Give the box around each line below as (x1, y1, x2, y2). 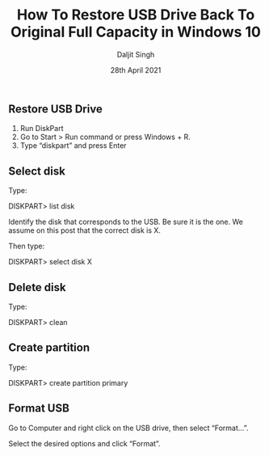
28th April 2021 (110, 65, 162, 74)
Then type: (8, 241, 45, 251)
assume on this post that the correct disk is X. (8, 226, 162, 235)
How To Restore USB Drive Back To (16, 6, 255, 24)
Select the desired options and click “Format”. (8, 438, 161, 448)
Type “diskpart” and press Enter (19, 141, 127, 150)
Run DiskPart (19, 124, 64, 133)
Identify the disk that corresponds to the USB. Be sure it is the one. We (8, 217, 244, 227)
